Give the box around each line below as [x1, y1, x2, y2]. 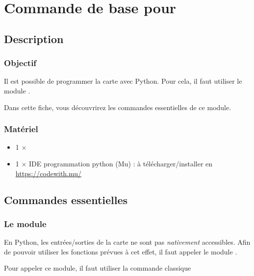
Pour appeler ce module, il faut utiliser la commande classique [4, 263, 191, 273]
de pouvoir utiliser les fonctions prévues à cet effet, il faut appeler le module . [4, 246, 237, 256]
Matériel [4, 123, 38, 135]
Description [4, 31, 64, 46]
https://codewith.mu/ [15, 168, 82, 178]
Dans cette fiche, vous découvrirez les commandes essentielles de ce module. [4, 102, 231, 112]
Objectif [4, 57, 37, 69]
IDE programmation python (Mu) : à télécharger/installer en [29, 158, 213, 168]
